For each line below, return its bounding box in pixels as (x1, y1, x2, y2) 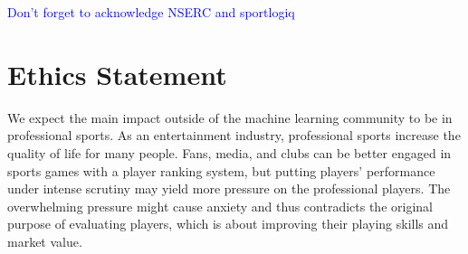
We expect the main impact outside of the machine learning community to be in (7, 108, 453, 127)
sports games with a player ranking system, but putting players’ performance (7, 161, 435, 180)
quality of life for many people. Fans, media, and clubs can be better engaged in (7, 143, 452, 162)
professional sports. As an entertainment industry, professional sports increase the (7, 126, 461, 145)
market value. (7, 231, 82, 250)
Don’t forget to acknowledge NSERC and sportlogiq (7, 3, 295, 21)
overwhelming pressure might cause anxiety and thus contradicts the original (7, 196, 433, 215)
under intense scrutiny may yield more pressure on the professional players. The (7, 179, 451, 198)
